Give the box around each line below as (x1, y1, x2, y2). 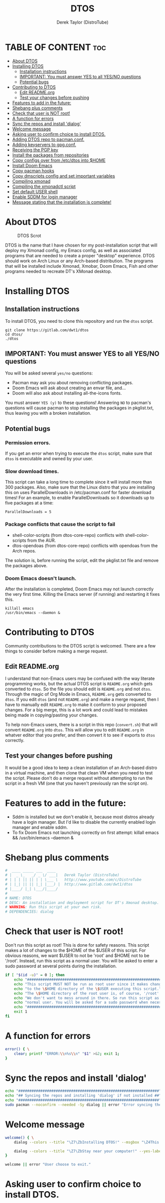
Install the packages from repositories (12, 152, 89, 158)
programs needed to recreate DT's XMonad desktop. (5, 268, 112, 274)
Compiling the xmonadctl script (12, 183, 76, 189)
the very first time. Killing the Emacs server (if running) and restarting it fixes (5, 591, 160, 597)
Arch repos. (12, 548, 36, 554)
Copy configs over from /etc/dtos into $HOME (12, 157, 106, 163)
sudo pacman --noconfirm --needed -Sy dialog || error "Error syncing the (5, 1103, 162, 1108)
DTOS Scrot (17, 232, 41, 239)
